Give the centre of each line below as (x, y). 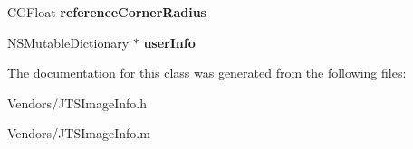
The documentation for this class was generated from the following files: (207, 73)
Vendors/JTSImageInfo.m (79, 133)
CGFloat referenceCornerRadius (107, 12)
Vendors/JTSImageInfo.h (77, 102)
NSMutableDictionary (68, 42)
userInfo (169, 42)
